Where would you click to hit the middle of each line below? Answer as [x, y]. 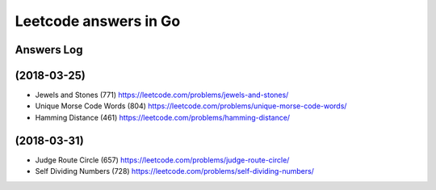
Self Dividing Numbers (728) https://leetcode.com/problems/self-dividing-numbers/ [175, 171]
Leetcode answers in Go [98, 21]
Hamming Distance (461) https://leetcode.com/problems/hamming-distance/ [163, 117]
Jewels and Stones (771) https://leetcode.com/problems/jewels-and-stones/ [162, 95]
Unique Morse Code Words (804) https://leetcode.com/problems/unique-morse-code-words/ [191, 106]
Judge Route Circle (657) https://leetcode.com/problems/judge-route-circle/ [162, 160]
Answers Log [49, 50]
